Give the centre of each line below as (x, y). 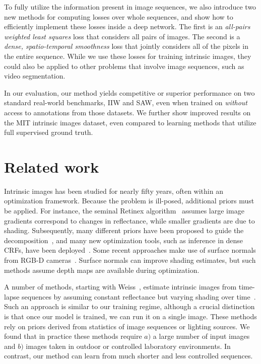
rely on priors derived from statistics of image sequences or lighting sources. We (127, 326)
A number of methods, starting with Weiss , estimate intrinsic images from (120, 287)
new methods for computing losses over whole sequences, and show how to (119, 16)
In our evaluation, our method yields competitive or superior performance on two (129, 92)
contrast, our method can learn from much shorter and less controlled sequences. (128, 356)
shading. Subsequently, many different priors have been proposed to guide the (124, 230)
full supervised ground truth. (49, 132)
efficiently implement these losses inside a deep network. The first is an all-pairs (127, 26)
